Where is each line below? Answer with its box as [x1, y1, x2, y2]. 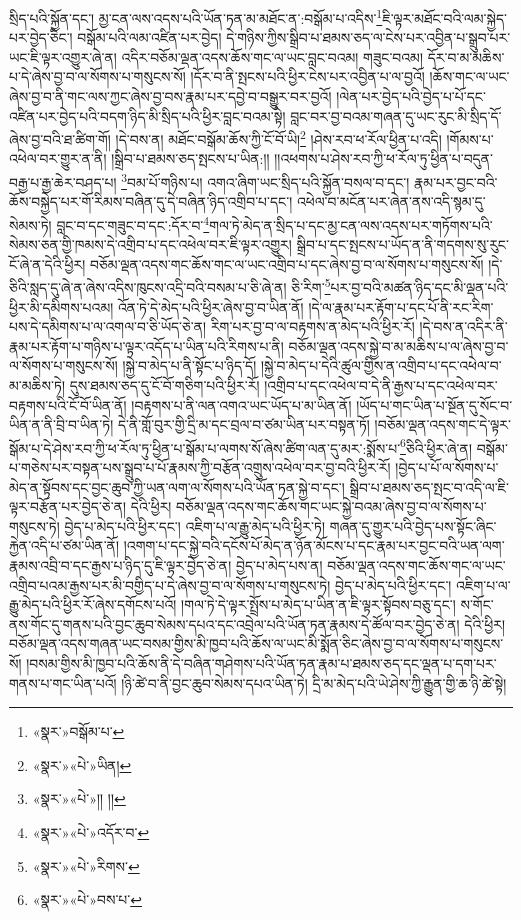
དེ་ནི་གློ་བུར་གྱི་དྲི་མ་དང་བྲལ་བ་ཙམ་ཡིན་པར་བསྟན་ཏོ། [117, 414, 370, 435]
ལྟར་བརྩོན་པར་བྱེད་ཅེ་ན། [9, 496, 127, 517]
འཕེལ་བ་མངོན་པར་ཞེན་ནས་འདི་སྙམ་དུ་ [296, 191, 486, 212]
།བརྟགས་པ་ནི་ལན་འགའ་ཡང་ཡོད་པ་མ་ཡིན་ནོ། [131, 394, 352, 415]
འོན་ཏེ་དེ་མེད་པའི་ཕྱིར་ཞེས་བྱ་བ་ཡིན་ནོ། [117, 296, 304, 317]
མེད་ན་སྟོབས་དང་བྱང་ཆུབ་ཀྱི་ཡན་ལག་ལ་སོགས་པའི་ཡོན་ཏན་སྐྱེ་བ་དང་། [9, 476, 345, 497]
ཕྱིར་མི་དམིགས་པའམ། [9, 296, 114, 317]
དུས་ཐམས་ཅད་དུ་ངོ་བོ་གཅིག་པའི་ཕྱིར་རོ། [69, 374, 260, 395]
